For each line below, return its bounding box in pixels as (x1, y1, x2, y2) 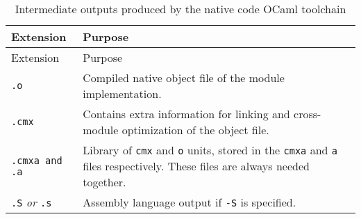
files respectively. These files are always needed (83, 158, 310, 174)
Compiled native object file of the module (83, 70, 285, 86)
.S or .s (11, 194, 52, 210)
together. (83, 174, 126, 190)
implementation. (83, 86, 162, 102)
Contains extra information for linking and (83, 106, 290, 122)
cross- (294, 106, 321, 122)
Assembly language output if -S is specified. (83, 194, 296, 210)
